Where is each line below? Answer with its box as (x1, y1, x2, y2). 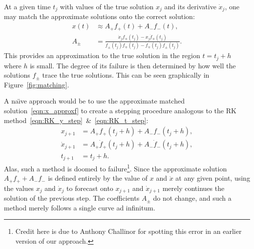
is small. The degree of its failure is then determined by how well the (30, 60, 236, 70)
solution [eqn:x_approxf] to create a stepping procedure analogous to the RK (4, 105, 236, 116)
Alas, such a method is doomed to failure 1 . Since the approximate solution (4, 162, 227, 173)
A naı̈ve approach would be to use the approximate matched (4, 96, 185, 106)
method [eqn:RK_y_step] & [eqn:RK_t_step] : (4, 115, 148, 125)
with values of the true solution (60, 1, 154, 11)
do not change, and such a (153, 193, 232, 203)
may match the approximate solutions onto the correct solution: (4, 11, 195, 21)
